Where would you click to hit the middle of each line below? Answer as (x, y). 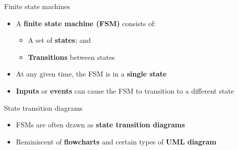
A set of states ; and (59, 40)
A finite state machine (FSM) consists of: (86, 23)
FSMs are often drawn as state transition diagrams (100, 125)
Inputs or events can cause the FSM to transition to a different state (125, 90)
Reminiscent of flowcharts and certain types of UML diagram (116, 141)
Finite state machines (37, 6)
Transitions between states (71, 57)
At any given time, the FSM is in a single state (91, 74)
